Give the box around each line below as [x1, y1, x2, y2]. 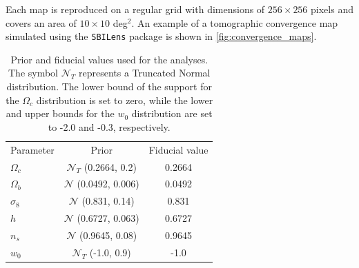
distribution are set [131, 106, 213, 121]
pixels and [311, 2, 353, 16]
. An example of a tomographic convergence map [131, 15, 338, 30]
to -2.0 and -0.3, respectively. [48, 119, 171, 134]
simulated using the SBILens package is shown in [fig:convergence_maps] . [6, 29, 317, 43]
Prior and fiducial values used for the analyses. [10, 52, 208, 66]
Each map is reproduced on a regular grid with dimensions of [6, 2, 265, 16]
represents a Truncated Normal [78, 65, 211, 80]
